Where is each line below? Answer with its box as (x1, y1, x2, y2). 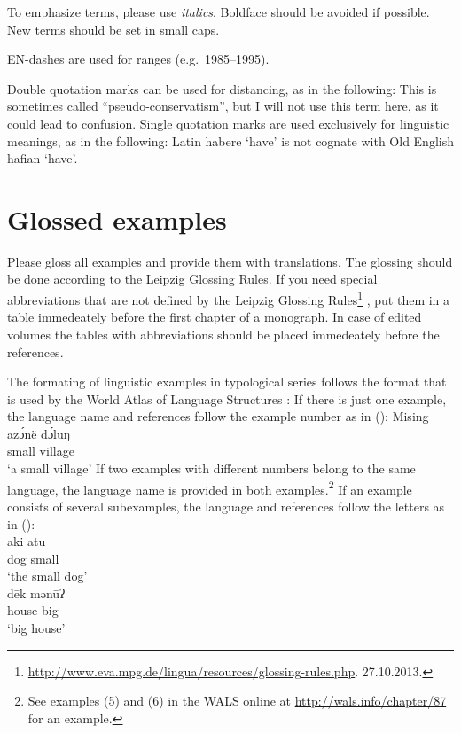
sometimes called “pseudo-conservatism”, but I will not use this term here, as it (7, 97, 439, 115)
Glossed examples (7, 200, 227, 237)
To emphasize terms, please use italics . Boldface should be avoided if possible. (7, 3, 430, 20)
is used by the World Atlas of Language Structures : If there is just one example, (7, 389, 447, 408)
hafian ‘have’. (7, 149, 78, 168)
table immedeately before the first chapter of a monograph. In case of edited (7, 308, 422, 326)
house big (7, 601, 59, 620)
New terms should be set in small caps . (7, 19, 220, 38)
